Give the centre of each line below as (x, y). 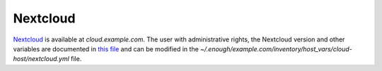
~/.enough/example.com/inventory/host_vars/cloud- (277, 49)
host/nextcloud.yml (41, 59)
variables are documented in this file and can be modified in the (106, 49)
